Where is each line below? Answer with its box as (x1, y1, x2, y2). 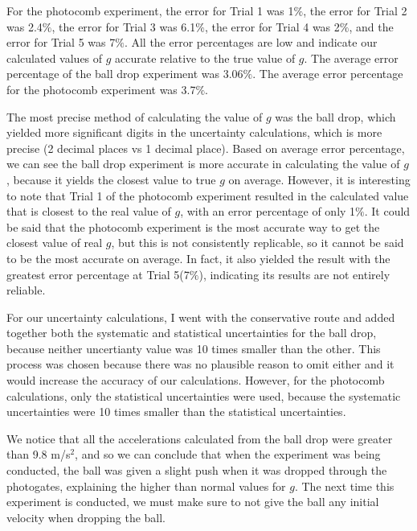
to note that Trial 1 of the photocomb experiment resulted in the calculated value (6, 187, 409, 204)
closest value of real (6, 234, 103, 251)
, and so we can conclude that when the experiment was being (75, 446, 381, 463)
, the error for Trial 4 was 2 (204, 18, 340, 35)
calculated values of (6, 49, 103, 66)
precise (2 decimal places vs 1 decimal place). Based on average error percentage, (6, 139, 405, 156)
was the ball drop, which (275, 108, 396, 125)
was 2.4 (6, 18, 43, 35)
